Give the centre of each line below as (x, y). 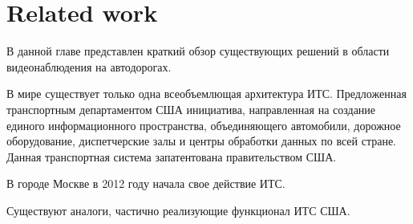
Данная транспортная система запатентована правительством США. (172, 156)
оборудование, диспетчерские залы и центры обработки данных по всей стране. (201, 141)
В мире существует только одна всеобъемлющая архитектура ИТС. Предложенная (206, 94)
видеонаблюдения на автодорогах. (89, 66)
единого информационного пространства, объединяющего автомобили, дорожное (204, 125)
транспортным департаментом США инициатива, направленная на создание (191, 109)
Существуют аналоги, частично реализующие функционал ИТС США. (178, 210)
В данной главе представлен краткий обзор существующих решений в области (198, 51)
